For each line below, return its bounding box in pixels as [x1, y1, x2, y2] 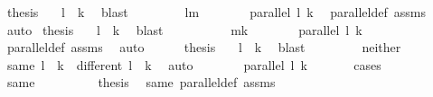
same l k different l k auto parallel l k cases [6, 55, 381, 74]
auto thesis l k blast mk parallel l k [6, 20, 362, 39]
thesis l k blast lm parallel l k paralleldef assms [6, 3, 426, 21]
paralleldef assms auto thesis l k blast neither [6, 38, 401, 57]
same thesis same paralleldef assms [6, 73, 276, 92]
